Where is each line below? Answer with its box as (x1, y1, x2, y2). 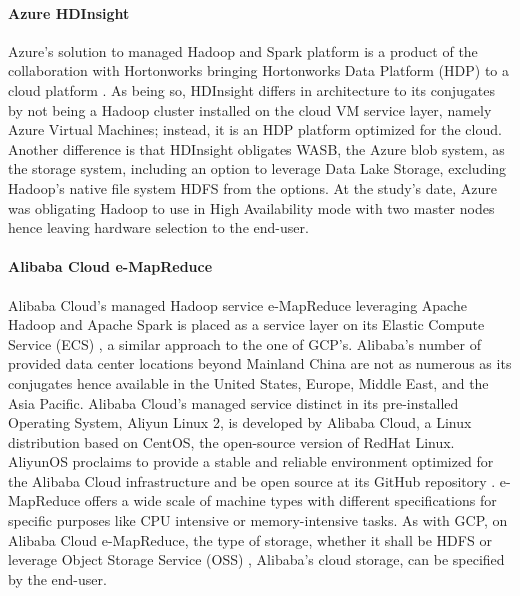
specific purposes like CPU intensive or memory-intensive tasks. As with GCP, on (8, 510, 508, 531)
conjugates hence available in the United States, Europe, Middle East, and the (8, 372, 489, 393)
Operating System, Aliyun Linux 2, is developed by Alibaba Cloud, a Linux (8, 412, 472, 433)
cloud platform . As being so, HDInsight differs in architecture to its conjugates (8, 79, 495, 100)
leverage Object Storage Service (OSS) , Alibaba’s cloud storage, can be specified (8, 549, 505, 570)
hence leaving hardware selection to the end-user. (8, 217, 309, 238)
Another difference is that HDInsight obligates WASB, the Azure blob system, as (8, 138, 505, 159)
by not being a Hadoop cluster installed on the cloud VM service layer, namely (8, 99, 492, 120)
